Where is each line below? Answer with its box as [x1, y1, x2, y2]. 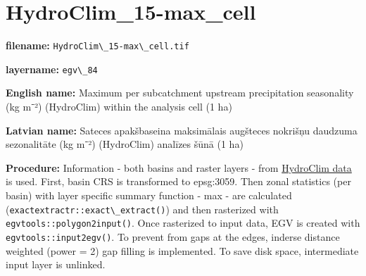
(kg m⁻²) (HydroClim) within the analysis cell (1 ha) [6, 99, 232, 114]
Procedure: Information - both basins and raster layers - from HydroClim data [6, 160, 352, 175]
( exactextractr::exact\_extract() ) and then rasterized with [6, 201, 279, 216]
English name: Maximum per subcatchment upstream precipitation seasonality [6, 85, 354, 100]
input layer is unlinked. [6, 257, 106, 272]
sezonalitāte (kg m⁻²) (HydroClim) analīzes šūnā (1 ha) [6, 137, 244, 151]
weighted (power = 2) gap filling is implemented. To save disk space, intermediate [6, 243, 359, 258]
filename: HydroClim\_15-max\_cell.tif [6, 38, 189, 53]
